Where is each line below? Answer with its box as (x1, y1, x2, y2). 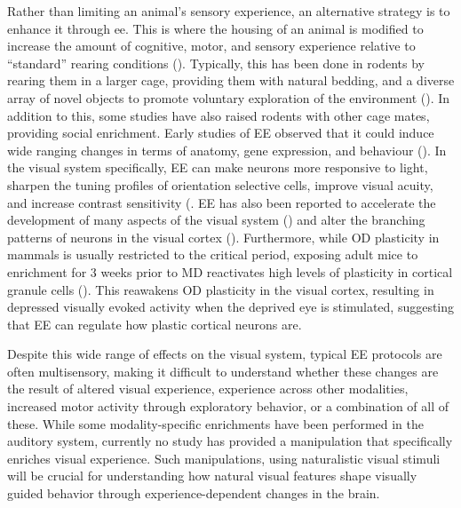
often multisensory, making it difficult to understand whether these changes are (7, 361, 439, 380)
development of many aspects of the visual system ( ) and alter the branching (7, 210, 425, 229)
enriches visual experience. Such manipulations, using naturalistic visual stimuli (7, 448, 441, 467)
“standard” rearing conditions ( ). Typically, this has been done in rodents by (7, 53, 425, 72)
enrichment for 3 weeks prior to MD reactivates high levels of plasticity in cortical (7, 262, 453, 281)
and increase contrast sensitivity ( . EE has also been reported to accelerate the (7, 193, 436, 211)
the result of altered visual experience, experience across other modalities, (7, 379, 409, 398)
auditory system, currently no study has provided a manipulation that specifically (7, 432, 453, 450)
